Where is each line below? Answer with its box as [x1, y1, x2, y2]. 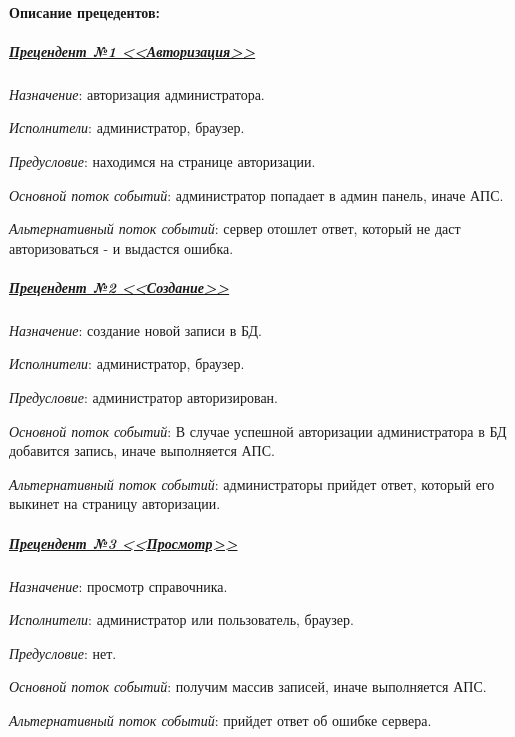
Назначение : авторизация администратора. [9, 83, 265, 104]
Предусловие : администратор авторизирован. [9, 387, 278, 408]
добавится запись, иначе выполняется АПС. [9, 440, 275, 461]
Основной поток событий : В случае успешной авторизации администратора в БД [9, 420, 507, 441]
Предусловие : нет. [9, 642, 117, 663]
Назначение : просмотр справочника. [9, 575, 228, 596]
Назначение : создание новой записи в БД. [9, 319, 262, 340]
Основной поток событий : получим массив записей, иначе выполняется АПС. [9, 676, 487, 697]
